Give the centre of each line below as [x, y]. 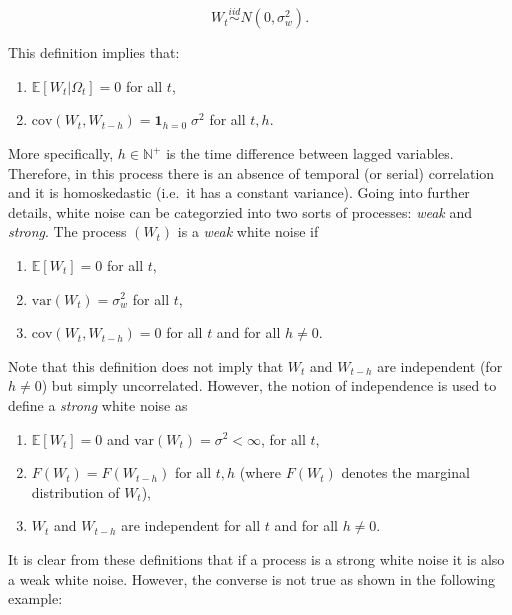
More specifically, [61, 153]
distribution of [75, 491]
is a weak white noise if [248, 231]
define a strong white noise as [98, 404]
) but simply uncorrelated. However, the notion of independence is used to [269, 385]
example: [35, 598]
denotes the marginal [405, 472]
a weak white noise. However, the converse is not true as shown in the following [251, 578]
